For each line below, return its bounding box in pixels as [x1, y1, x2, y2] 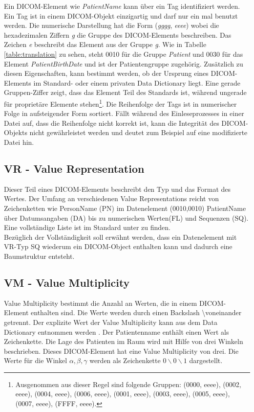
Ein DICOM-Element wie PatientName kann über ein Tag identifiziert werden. [4, 1, 240, 11]
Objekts [4, 127, 27, 137]
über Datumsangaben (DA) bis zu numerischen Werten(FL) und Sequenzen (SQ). [4, 212, 249, 223]
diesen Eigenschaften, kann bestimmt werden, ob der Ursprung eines [4, 68, 209, 78]
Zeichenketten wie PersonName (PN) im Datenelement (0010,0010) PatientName [4, 203, 246, 213]
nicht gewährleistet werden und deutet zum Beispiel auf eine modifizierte [29, 127, 248, 137]
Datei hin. [4, 137, 34, 147]
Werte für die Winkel [4, 355, 67, 366]
